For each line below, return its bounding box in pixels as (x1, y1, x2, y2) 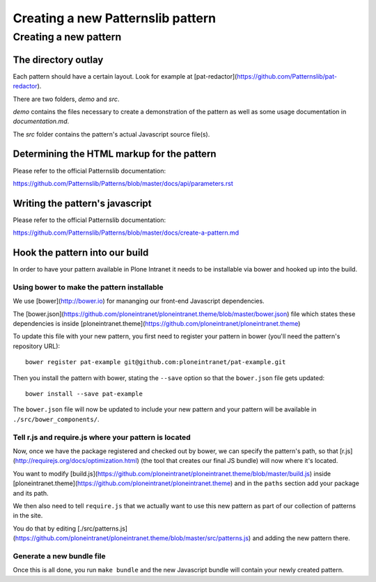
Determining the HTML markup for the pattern (13, 148, 217, 160)
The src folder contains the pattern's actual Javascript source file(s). (13, 129, 210, 139)
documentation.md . (13, 117, 70, 125)
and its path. (13, 489, 49, 497)
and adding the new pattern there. (252, 534, 351, 542)
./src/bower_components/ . (13, 415, 100, 423)
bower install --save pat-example (25, 390, 143, 398)
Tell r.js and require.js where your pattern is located (13, 432, 191, 442)
